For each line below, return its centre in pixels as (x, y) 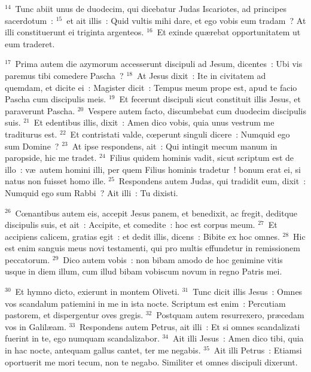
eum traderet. (30, 43)
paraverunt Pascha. (40, 110)
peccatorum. (28, 259)
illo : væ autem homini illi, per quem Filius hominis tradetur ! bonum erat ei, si (153, 169)
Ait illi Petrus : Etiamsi (258, 350)
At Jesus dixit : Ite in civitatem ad (201, 75)
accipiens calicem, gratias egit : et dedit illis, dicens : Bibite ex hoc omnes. (142, 236)
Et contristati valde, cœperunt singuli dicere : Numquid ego (180, 134)
